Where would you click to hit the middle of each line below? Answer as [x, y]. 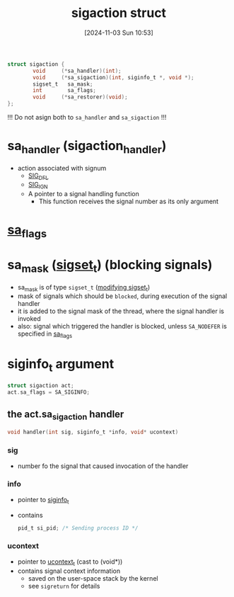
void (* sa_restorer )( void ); [81, 97]
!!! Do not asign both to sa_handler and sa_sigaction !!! [87, 118]
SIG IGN [38, 186]
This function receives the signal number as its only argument [129, 201]
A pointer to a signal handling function [83, 194]
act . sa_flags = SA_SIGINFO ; [49, 392]
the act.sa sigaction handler [66, 415]
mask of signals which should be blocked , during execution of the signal [122, 296]
